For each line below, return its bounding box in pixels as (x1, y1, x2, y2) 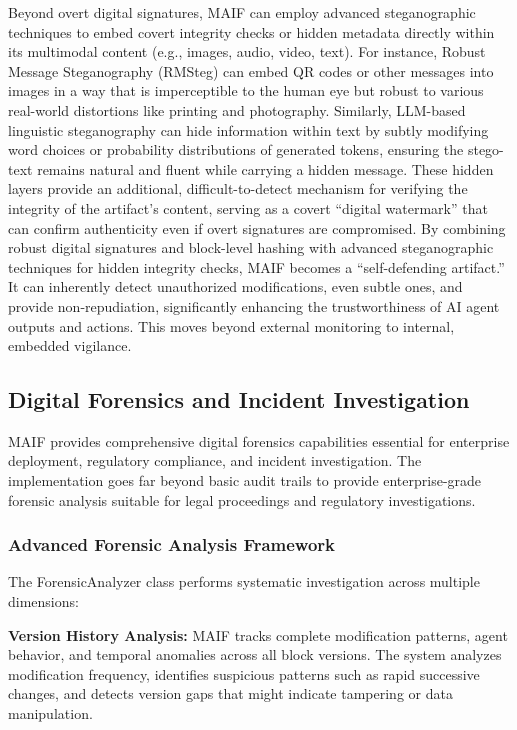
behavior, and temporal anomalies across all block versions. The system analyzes (8, 644, 502, 665)
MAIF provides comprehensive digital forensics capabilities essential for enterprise (8, 430, 510, 451)
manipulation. (8, 703, 93, 724)
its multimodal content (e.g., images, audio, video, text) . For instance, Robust (8, 41, 486, 62)
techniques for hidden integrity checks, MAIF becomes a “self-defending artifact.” (8, 256, 505, 277)
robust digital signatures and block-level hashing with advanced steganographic (8, 237, 494, 258)
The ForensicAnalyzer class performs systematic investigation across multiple (8, 571, 480, 592)
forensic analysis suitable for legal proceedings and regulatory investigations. (8, 489, 476, 510)
